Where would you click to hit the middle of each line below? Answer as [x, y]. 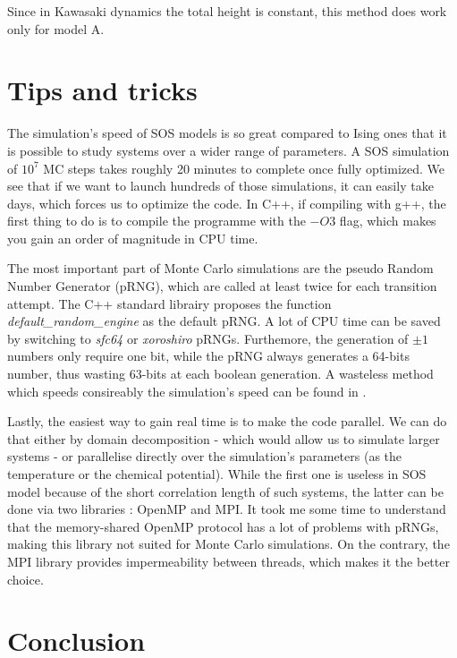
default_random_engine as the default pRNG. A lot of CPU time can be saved [224, 321]
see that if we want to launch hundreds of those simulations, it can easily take [220, 186]
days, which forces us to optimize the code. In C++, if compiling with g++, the [227, 203]
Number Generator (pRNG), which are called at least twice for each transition [222, 286]
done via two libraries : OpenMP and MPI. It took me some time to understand [227, 509]
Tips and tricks [102, 90]
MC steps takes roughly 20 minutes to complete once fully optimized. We [244, 168]
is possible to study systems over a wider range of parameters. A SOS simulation [228, 150]
